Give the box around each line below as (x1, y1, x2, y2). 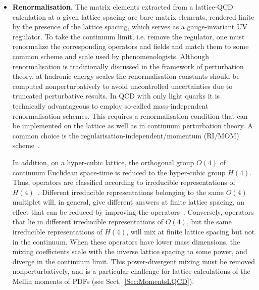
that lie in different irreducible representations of (12, 216, 164, 227)
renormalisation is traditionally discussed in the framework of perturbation (12, 61, 244, 71)
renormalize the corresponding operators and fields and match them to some (12, 41, 249, 52)
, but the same (186, 216, 232, 227)
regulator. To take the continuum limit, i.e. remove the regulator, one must (12, 31, 245, 41)
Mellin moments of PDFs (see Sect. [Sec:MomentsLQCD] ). (12, 276, 194, 286)
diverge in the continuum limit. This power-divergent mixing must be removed (12, 256, 255, 266)
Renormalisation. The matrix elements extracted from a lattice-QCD (12, 2, 233, 12)
